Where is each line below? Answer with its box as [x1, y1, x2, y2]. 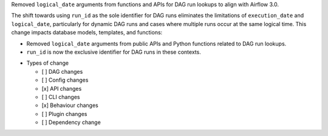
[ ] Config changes [41, 76, 89, 84]
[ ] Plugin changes [41, 110, 87, 117]
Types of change [26, 59, 69, 66]
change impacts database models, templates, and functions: [11, 29, 163, 36]
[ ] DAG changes [41, 68, 83, 75]
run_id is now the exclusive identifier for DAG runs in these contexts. [26, 48, 202, 56]
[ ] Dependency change [41, 118, 101, 126]
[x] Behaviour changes [41, 102, 98, 109]
